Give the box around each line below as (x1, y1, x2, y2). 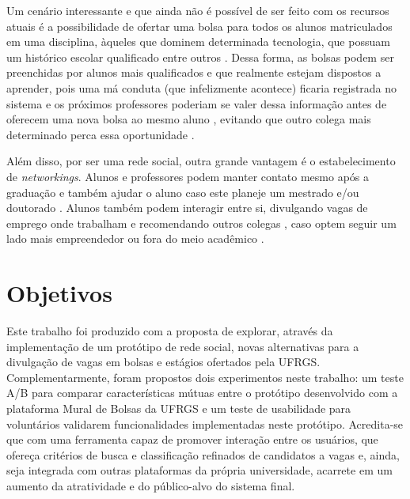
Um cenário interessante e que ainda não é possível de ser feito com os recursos (6, 2, 389, 18)
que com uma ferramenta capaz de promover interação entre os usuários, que (6, 431, 378, 448)
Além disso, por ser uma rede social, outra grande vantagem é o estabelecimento (6, 153, 396, 169)
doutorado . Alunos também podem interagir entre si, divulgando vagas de (6, 199, 368, 216)
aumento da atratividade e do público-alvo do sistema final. (6, 477, 295, 493)
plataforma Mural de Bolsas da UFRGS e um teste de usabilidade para (6, 400, 351, 416)
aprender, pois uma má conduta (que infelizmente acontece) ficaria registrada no (6, 79, 397, 96)
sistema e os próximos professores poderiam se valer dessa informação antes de (6, 95, 387, 112)
